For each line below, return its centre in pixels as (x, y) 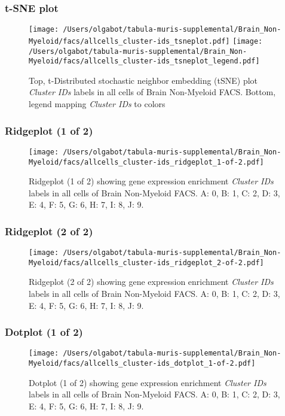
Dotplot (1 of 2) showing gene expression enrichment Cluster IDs (148, 382)
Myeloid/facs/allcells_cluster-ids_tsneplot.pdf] (129, 41)
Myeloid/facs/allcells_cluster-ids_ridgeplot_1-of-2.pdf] (146, 162)
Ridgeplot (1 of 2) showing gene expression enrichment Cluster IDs (151, 181)
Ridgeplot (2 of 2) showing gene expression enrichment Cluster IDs (151, 282)
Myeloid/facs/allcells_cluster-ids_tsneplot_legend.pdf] (144, 61)
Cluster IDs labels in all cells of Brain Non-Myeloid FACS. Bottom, (152, 92)
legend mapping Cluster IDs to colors (97, 104)
